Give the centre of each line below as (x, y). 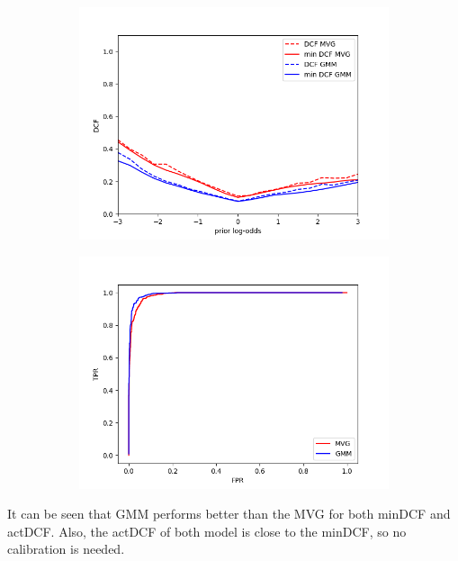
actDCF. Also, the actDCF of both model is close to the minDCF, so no (207, 531)
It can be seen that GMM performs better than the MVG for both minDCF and (229, 514)
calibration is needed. (66, 549)
